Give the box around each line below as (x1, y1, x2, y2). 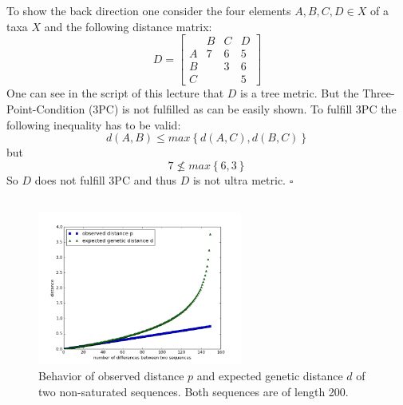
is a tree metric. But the (240, 85, 359, 101)
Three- (362, 85, 395, 101)
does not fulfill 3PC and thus (34, 171, 177, 188)
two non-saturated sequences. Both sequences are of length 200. (38, 383, 349, 399)
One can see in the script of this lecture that (6, 85, 224, 101)
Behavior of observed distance (38, 367, 184, 383)
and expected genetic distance (196, 367, 343, 383)
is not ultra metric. (192, 171, 286, 188)
